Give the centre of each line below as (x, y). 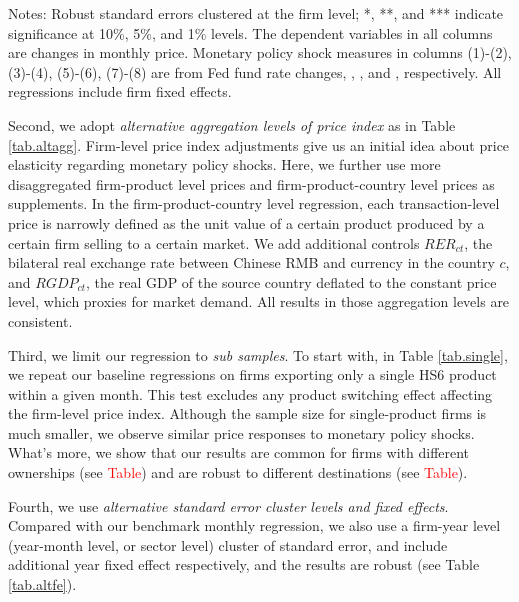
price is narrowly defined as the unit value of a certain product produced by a (246, 222)
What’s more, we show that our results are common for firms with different (239, 452)
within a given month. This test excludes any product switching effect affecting (250, 393)
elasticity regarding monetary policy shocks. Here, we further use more (224, 164)
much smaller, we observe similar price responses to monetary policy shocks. (241, 432)
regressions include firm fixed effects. (120, 91)
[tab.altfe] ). (42, 584)
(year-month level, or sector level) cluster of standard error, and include (228, 544)
